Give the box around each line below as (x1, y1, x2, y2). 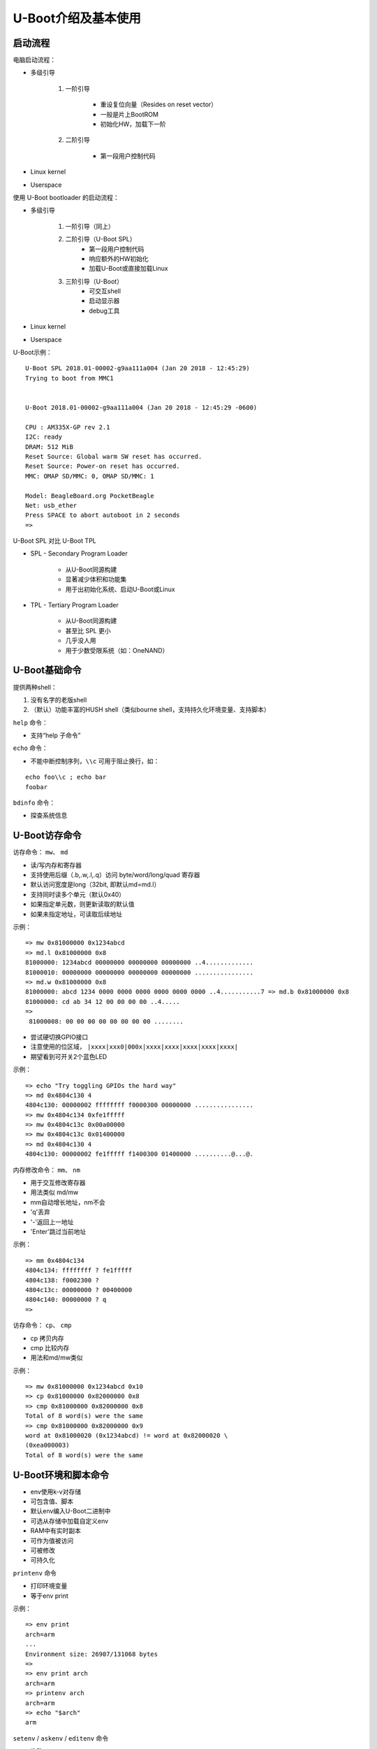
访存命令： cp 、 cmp (13, 1321, 73, 1329)
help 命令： (13, 718, 48, 727)
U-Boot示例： (13, 348, 52, 357)
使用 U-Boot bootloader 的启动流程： (13, 193, 119, 201)
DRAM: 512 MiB (25, 443, 73, 451)
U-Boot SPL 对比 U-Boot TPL (13, 537, 97, 545)
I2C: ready (25, 433, 63, 441)
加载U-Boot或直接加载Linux (89, 264, 168, 273)
